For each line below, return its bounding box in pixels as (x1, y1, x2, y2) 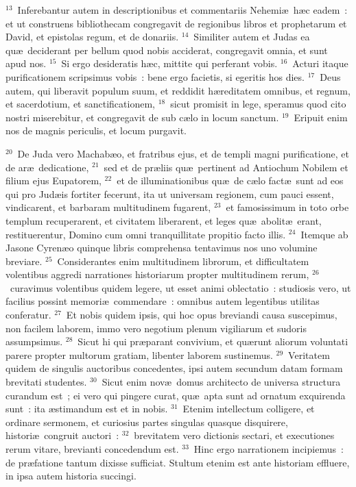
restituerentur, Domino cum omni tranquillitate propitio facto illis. (5, 227, 286, 241)
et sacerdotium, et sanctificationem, (5, 97, 155, 111)
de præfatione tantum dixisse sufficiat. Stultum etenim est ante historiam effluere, (5, 455, 350, 469)
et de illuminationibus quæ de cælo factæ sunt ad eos (117, 173, 344, 188)
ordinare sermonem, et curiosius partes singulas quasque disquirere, (5, 414, 288, 429)
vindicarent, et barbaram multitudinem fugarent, (5, 200, 211, 214)
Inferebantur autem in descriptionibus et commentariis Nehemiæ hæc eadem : (17, 3, 348, 16)
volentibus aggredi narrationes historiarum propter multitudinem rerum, (5, 267, 309, 282)
